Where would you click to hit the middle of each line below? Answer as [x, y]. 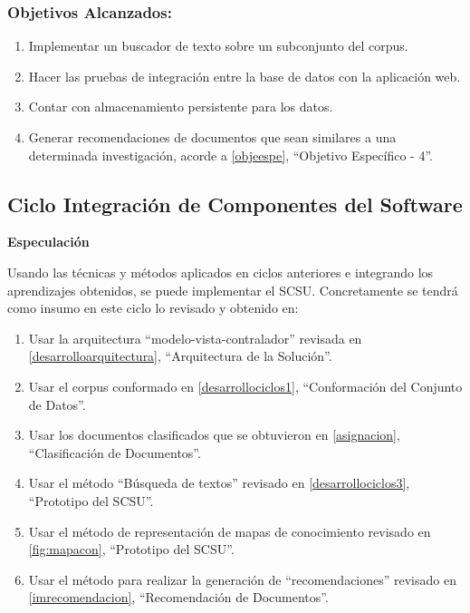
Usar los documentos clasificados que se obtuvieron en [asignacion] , [214, 435]
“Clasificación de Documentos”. [115, 452]
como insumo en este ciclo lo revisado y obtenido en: [153, 308]
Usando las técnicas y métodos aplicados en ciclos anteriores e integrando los [221, 272]
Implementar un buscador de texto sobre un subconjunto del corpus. [218, 46]
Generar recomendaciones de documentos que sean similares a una [212, 137]
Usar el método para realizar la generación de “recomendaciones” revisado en [242, 579]
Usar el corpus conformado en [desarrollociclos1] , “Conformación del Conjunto [245, 386]
